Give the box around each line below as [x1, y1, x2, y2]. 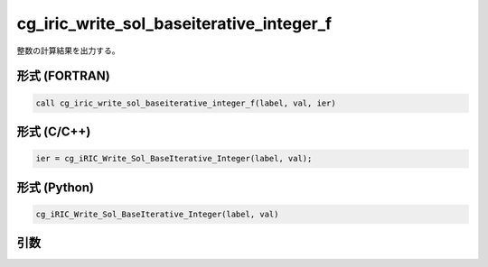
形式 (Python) [16, 180, 95, 195]
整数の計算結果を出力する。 [16, 45, 120, 56]
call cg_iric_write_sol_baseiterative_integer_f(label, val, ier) [35, 97, 336, 108]
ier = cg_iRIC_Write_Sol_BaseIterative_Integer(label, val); [35, 153, 313, 164]
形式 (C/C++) [16, 124, 91, 139]
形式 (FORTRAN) [16, 69, 110, 84]
